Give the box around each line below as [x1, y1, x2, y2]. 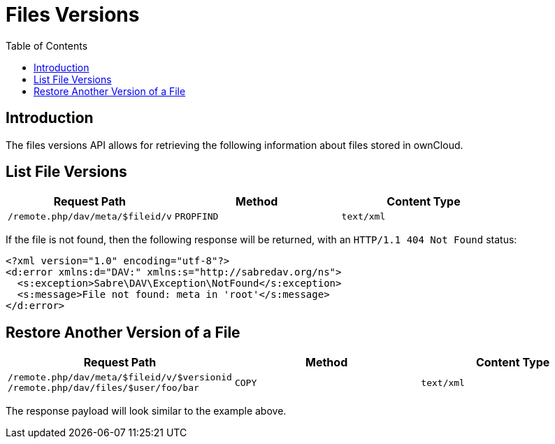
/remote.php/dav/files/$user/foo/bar [8, 382, 199, 394]
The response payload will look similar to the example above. [6, 405, 287, 417]
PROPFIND [174, 211, 219, 222]
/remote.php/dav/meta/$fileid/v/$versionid [8, 372, 232, 383]
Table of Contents [6, 39, 88, 52]
